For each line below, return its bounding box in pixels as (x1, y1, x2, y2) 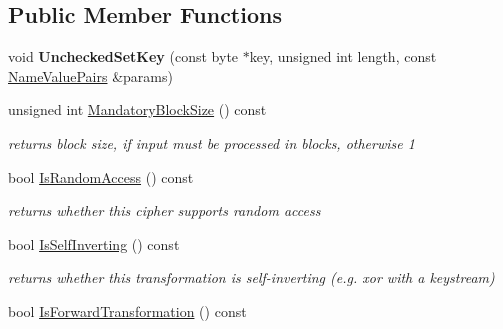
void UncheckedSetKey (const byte (8, 46, 239, 67)
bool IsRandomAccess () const (8, 166, 194, 187)
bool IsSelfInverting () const (8, 233, 180, 254)
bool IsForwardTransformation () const (8, 300, 247, 321)
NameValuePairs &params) (8, 65, 173, 86)
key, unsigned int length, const (249, 46, 437, 67)
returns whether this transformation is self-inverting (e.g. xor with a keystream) (8, 267, 495, 288)
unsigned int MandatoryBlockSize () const (8, 99, 267, 120)
